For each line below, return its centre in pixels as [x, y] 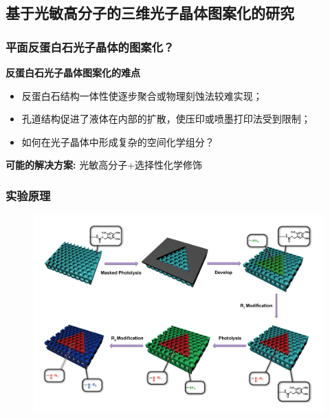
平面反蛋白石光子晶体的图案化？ [90, 46]
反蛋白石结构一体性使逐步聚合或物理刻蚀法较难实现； [142, 95]
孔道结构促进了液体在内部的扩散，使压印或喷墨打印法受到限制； [166, 119]
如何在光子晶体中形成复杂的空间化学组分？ [118, 141]
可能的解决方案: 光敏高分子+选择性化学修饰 [104, 165]
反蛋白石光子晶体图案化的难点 [73, 72]
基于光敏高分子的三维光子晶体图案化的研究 [150, 13]
